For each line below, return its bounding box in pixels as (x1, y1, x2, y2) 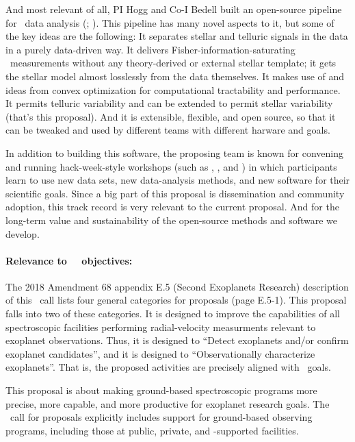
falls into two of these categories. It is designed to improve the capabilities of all (5, 306, 340, 321)
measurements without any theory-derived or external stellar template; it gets (10, 56, 337, 70)
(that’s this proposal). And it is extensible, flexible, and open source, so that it (5, 109, 336, 123)
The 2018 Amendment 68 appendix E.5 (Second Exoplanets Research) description (5, 279, 349, 293)
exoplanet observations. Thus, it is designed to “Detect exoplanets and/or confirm (5, 333, 349, 347)
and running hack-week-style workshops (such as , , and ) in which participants (5, 159, 337, 173)
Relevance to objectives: (5, 253, 133, 267)
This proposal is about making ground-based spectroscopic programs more (5, 383, 317, 397)
